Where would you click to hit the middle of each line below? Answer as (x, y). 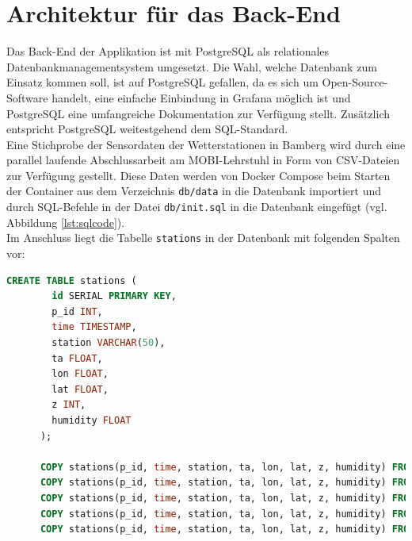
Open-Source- (355, 82)
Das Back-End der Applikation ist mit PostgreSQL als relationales (168, 51)
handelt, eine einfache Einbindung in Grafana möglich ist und (201, 97)
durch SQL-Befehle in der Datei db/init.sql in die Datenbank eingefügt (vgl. (197, 207)
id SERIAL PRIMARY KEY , (114, 296)
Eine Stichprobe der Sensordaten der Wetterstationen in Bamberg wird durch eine (206, 144)
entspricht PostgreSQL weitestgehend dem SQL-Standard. (147, 129)
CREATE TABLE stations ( (72, 280)
